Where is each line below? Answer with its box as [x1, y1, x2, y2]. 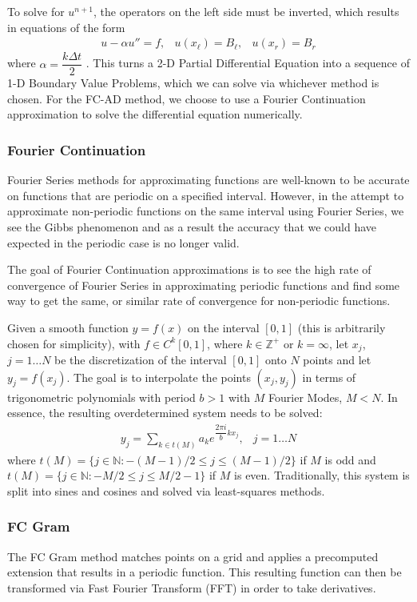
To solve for [7, 3, 65, 19]
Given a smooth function [7, 319, 129, 336]
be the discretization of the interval [54, 351, 227, 368]
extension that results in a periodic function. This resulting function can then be [7, 564, 402, 580]
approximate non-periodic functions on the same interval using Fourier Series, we [7, 203, 404, 219]
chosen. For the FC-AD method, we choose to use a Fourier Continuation [7, 90, 366, 106]
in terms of [302, 368, 356, 385]
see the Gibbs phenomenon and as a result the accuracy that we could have [7, 219, 377, 235]
